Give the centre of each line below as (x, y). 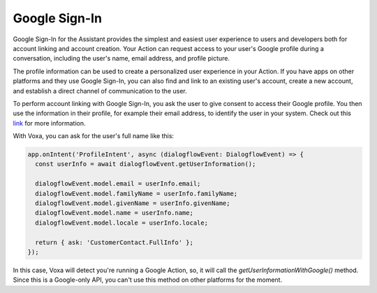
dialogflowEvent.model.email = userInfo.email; (118, 184)
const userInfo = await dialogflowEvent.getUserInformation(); (146, 164)
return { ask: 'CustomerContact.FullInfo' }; (114, 242)
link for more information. (49, 123)
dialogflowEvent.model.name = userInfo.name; (114, 213)
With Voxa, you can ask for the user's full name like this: (94, 136)
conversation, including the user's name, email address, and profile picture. (121, 59)
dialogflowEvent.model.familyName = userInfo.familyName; (136, 193)
